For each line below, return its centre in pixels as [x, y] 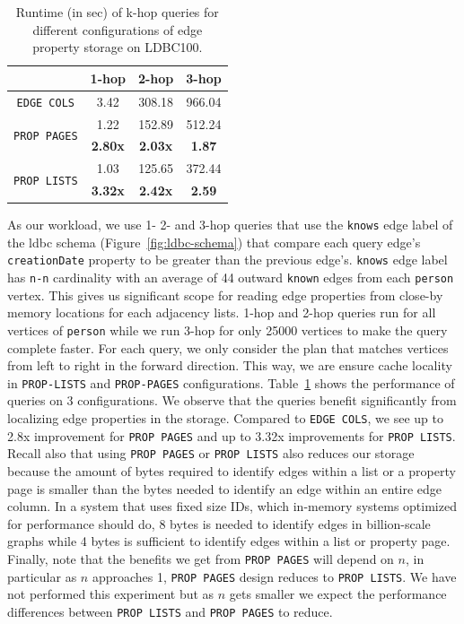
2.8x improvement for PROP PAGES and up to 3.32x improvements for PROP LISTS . [232, 435]
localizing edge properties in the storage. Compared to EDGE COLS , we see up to [225, 418]
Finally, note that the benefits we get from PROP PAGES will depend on [201, 558]
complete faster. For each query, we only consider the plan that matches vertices [228, 347]
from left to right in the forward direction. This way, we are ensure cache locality [230, 365]
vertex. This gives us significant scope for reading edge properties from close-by [225, 295]
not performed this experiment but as [111, 594]
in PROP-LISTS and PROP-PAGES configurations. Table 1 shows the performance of [231, 382]
